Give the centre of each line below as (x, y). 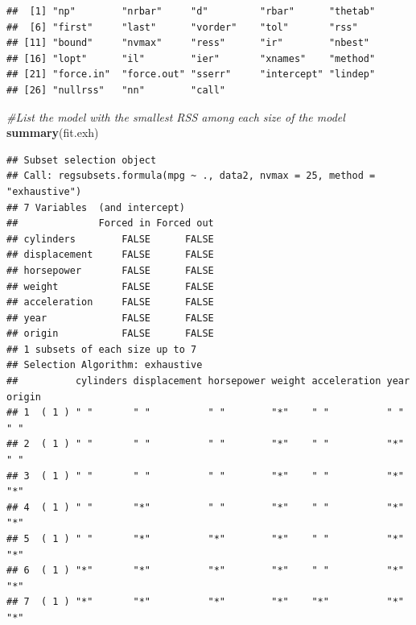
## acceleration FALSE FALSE (110, 302)
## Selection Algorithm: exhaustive (105, 365)
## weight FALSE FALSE (110, 286)
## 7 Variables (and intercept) (96, 207)
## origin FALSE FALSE (110, 334)
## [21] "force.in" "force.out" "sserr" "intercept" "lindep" (191, 75)
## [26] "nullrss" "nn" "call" (116, 90)
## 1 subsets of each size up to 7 (102, 349)
